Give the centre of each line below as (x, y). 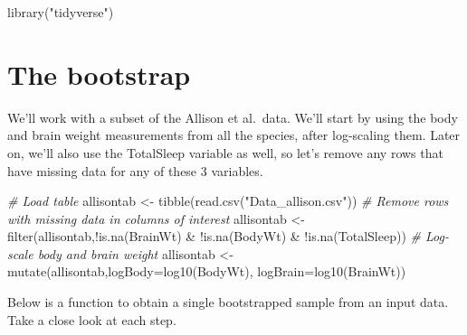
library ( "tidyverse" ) (61, 12)
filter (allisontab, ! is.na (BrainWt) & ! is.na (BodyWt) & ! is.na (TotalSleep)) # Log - (228, 236)
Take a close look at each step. (92, 319)
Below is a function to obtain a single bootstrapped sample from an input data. (228, 302)
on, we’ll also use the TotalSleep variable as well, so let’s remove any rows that (225, 152)
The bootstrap (99, 74)
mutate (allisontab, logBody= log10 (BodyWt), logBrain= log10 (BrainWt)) (207, 271)
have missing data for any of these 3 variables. (135, 170)
